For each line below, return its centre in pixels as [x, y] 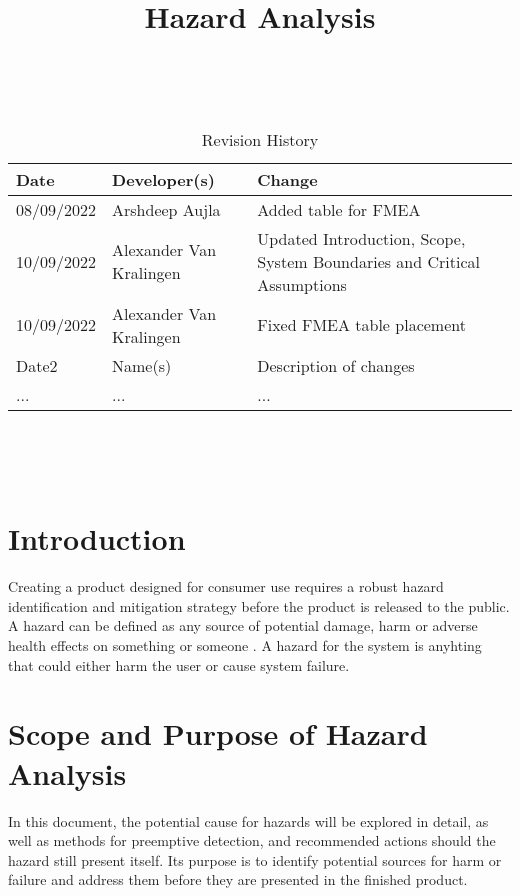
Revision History [260, 139]
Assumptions [302, 284]
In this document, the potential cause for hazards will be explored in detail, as [248, 820]
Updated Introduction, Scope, [361, 238]
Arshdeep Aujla [166, 209]
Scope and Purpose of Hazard [218, 733]
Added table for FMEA [339, 209]
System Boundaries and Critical [368, 261]
